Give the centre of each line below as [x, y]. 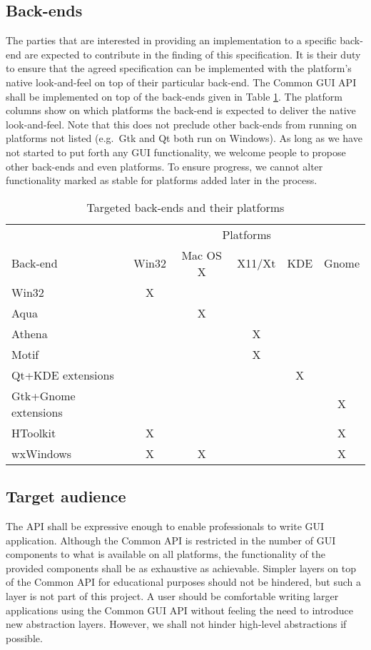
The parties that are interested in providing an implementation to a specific [171, 40]
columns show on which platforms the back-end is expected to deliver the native [181, 110]
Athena [30, 333]
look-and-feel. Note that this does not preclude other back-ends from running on [181, 124]
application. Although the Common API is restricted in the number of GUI [171, 540]
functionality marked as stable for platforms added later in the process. [162, 180]
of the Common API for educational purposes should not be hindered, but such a [184, 582]
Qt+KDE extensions [63, 375]
